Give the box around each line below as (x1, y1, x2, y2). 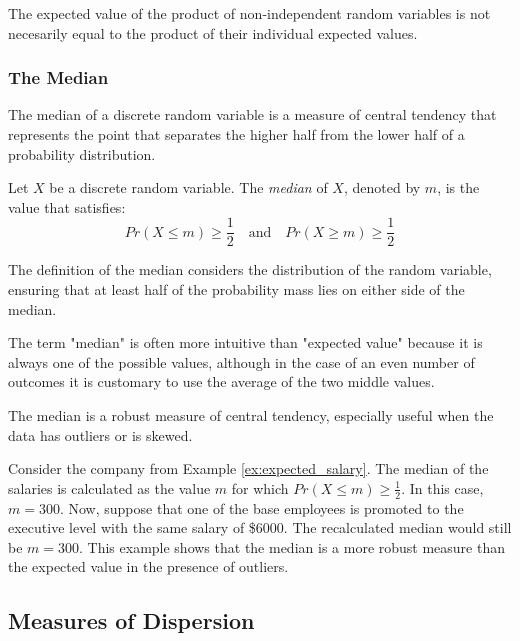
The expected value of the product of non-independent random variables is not (8, 3, 491, 23)
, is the (437, 177, 480, 198)
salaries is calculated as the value (8, 477, 211, 498)
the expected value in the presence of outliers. (8, 556, 289, 577)
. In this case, (401, 477, 484, 498)
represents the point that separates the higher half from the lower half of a (8, 124, 465, 144)
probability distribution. (8, 143, 156, 164)
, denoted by (343, 177, 421, 198)
